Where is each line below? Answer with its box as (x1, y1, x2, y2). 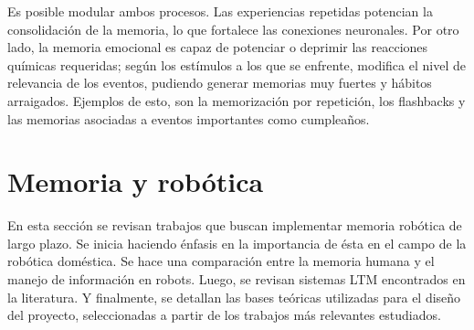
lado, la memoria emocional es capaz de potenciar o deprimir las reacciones (7, 37, 428, 57)
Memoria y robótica (7, 163, 264, 200)
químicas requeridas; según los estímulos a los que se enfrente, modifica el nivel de (7, 55, 466, 74)
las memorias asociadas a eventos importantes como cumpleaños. (7, 109, 370, 128)
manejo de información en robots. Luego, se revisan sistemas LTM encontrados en (7, 270, 466, 289)
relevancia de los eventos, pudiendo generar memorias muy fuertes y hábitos (7, 73, 432, 92)
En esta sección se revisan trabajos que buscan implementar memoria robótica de (7, 216, 462, 235)
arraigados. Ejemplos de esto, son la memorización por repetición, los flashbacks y (7, 90, 466, 110)
